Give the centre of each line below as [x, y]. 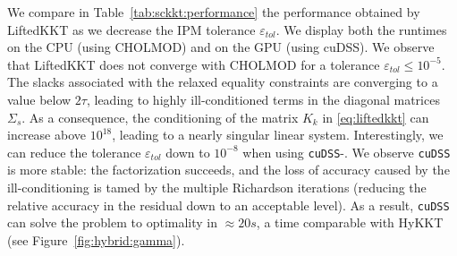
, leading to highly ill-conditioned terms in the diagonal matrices [263, 99]
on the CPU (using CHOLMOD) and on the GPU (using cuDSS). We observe [221, 47]
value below [39, 99]
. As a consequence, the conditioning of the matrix [160, 117]
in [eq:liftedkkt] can [376, 117]
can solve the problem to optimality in [113, 222]
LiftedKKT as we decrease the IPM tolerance [131, 29]
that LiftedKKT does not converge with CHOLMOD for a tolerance [194, 64]
